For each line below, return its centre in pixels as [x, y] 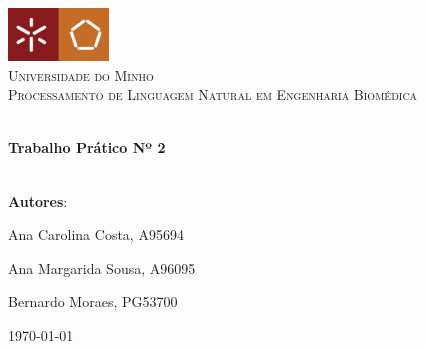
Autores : [38, 200]
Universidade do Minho [81, 74]
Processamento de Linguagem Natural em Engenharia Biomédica [213, 94]
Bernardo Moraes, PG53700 [93, 301]
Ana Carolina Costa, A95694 [96, 234]
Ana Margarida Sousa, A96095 [102, 267]
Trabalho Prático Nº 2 [87, 147]
